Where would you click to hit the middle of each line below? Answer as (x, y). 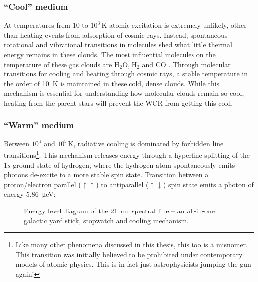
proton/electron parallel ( (43, 184)
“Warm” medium (39, 125)
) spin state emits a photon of (208, 184)
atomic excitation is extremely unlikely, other (178, 25)
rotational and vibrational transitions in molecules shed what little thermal (118, 44)
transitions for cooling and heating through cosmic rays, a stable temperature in (126, 74)
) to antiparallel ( (122, 184)
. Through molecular (199, 64)
